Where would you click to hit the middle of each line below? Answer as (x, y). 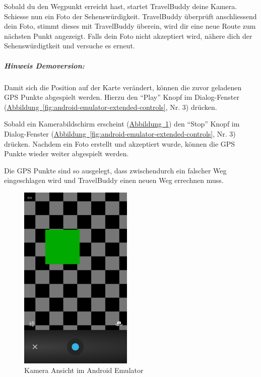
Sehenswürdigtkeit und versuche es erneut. (70, 46)
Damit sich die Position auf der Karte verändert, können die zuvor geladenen (123, 87)
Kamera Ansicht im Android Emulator (84, 370)
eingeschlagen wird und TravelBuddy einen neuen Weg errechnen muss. (114, 180)
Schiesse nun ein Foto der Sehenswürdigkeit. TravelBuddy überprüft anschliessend (130, 16)
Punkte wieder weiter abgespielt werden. (67, 153)
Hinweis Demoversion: (44, 65)
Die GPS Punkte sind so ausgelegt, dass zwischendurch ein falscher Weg (115, 170)
